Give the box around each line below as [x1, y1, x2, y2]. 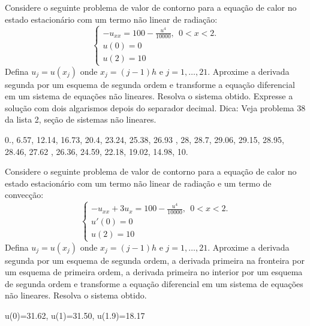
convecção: [5, 188, 44, 201]
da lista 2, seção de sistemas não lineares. [5, 113, 156, 126]
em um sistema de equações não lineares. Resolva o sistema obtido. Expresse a [5, 90, 293, 102]
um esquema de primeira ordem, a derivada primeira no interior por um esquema [5, 266, 303, 278]
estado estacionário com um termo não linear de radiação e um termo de [5, 176, 272, 189]
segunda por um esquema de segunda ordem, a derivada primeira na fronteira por [5, 254, 305, 266]
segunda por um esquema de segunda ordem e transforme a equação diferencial [5, 78, 295, 90]
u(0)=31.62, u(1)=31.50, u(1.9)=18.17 [5, 309, 145, 321]
